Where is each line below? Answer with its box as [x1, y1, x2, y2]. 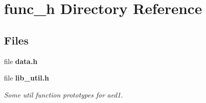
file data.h [4, 55, 37, 66]
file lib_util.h [4, 72, 49, 83]
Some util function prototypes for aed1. [4, 89, 123, 99]
